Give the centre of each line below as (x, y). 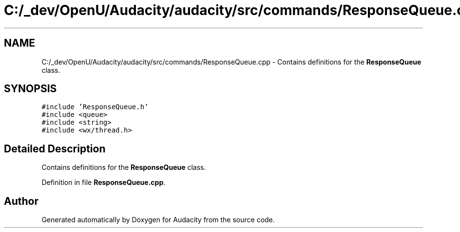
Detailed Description (55, 149)
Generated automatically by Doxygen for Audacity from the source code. (158, 220)
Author (21, 201)
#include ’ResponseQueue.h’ (95, 107)
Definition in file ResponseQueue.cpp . (104, 182)
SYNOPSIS (30, 89)
